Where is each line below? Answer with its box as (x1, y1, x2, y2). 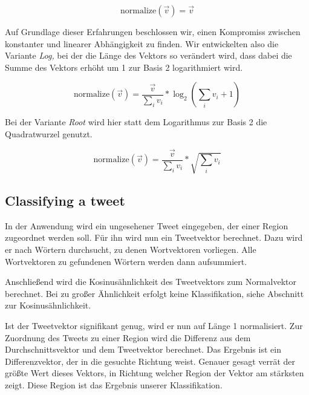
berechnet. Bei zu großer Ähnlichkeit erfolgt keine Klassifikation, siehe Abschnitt (5, 287, 304, 299)
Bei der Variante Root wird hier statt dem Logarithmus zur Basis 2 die (5, 116, 267, 128)
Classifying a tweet (5, 191, 125, 210)
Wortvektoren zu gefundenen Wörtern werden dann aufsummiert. (5, 255, 247, 267)
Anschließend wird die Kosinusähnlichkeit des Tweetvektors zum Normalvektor (5, 275, 296, 288)
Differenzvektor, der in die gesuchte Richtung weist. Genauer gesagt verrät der (5, 354, 296, 367)
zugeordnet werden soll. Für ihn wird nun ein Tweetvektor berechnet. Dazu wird (5, 231, 303, 244)
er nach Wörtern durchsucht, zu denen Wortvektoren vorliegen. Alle (5, 243, 256, 256)
